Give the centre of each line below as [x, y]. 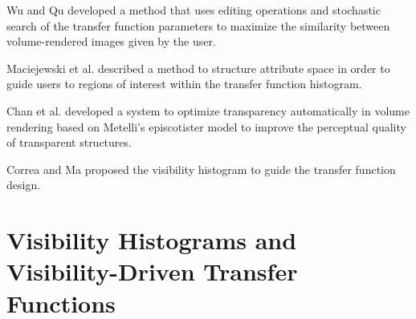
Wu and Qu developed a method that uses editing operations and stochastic [194, 10]
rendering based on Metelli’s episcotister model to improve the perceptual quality [206, 126]
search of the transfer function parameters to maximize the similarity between [198, 25]
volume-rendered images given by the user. [111, 41]
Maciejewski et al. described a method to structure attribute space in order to [198, 68]
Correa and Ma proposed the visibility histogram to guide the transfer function [201, 169]
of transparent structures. [69, 142]
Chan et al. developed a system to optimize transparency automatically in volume [208, 110]
